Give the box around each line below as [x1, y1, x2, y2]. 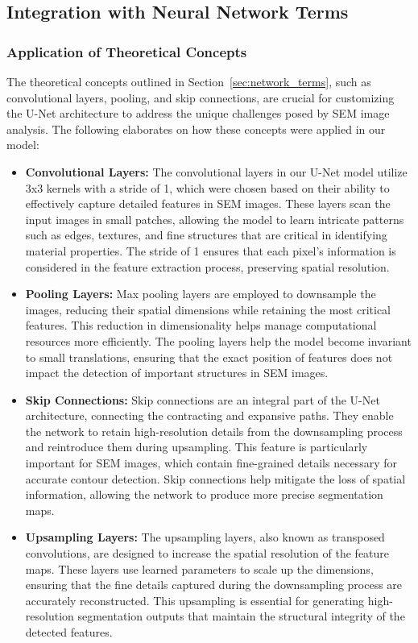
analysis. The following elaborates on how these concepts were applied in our [6, 120, 386, 137]
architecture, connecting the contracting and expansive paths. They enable [25, 407, 394, 424]
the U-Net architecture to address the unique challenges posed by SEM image [6, 105, 390, 122]
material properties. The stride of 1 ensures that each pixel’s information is [25, 242, 396, 259]
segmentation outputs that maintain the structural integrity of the [77, 608, 405, 624]
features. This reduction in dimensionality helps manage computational [25, 317, 377, 334]
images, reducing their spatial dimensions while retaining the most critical [25, 301, 391, 317]
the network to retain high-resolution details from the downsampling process [25, 422, 403, 439]
